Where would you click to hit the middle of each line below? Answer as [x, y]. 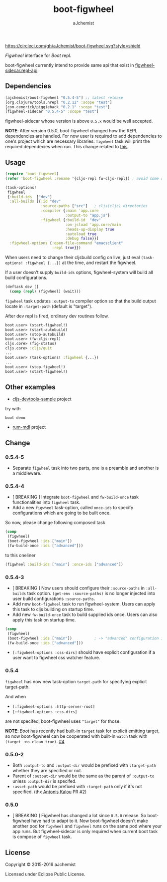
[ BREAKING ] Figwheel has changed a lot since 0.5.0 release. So [79, 816]
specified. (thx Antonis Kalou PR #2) [49, 792]
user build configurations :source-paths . [54, 598]
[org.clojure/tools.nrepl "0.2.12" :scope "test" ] [59, 102]
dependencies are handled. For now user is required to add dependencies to [83, 136]
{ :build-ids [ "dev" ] [30, 197]
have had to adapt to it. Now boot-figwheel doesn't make [90, 821]
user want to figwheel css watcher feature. [56, 658]
